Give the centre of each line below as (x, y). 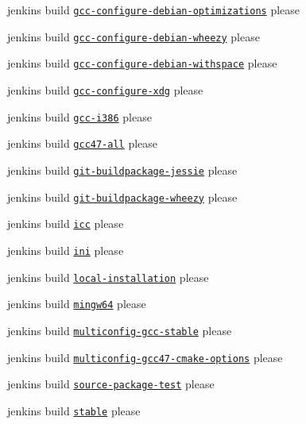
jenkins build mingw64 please (77, 304)
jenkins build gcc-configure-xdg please (105, 89)
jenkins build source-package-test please (111, 384)
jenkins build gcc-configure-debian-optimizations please (154, 10)
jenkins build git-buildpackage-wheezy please (122, 197)
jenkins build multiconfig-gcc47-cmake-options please (145, 357)
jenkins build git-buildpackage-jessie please (122, 170)
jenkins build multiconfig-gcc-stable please (120, 330)
